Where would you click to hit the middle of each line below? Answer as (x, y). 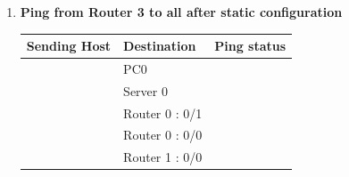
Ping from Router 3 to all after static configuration (181, 12)
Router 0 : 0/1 (163, 113)
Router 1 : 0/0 (163, 157)
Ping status (250, 46)
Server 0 (145, 90)
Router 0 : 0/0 (163, 135)
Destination (160, 46)
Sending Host (69, 46)
